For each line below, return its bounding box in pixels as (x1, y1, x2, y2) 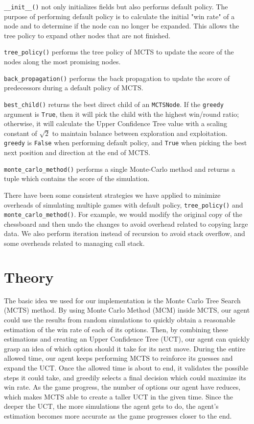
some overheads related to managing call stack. (4, 238, 145, 248)
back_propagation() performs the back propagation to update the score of (4, 73, 230, 83)
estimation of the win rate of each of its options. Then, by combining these (4, 324, 229, 334)
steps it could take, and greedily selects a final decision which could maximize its (4, 372, 246, 382)
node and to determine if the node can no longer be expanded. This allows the (4, 21, 239, 31)
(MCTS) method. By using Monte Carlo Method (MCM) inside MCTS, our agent (4, 305, 250, 315)
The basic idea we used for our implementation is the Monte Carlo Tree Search (4, 295, 241, 305)
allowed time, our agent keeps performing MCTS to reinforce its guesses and (4, 353, 233, 363)
